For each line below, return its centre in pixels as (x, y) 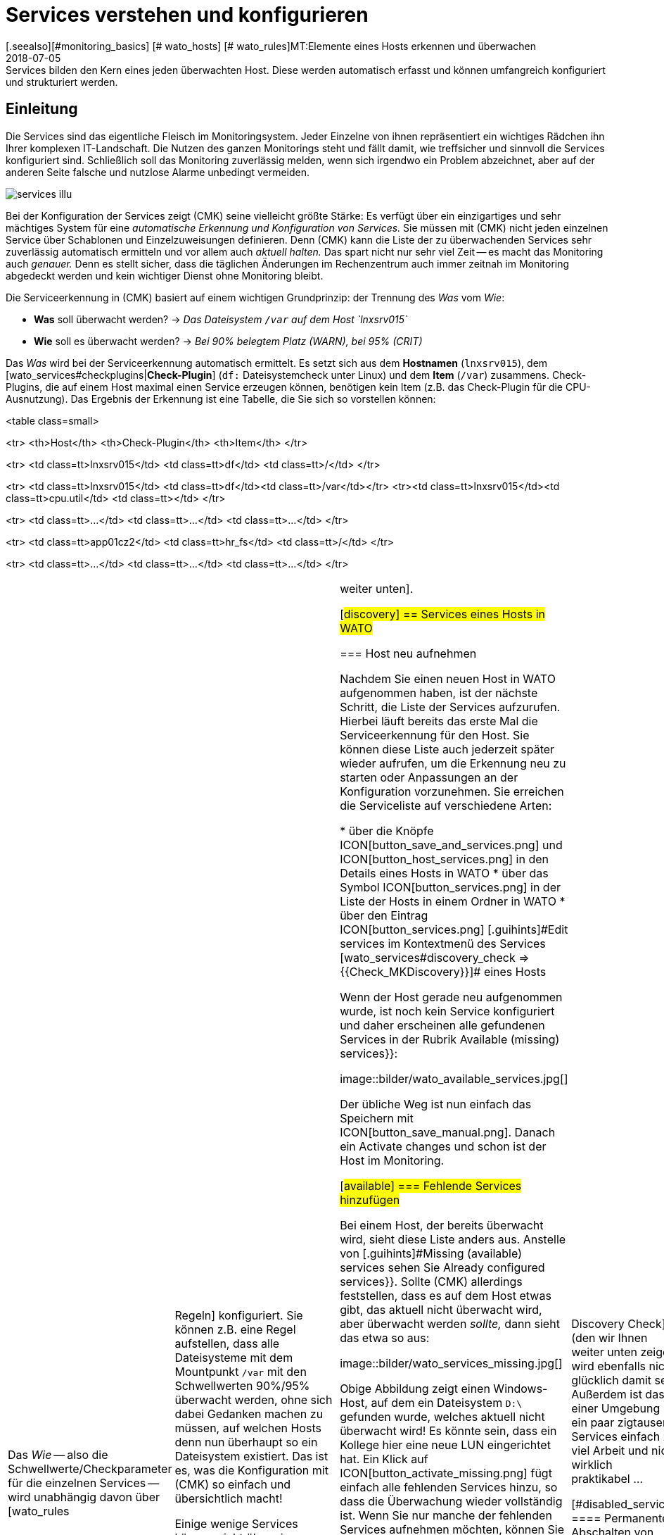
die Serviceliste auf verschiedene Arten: (446, 805)
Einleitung (42, 109)
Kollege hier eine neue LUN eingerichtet (445, 1445)
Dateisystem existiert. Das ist (251, 1456)
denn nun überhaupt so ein (246, 1442)
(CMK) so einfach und (233, 1484)
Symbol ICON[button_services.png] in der (450, 887)
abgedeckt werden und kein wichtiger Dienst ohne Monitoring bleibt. (165, 275)
